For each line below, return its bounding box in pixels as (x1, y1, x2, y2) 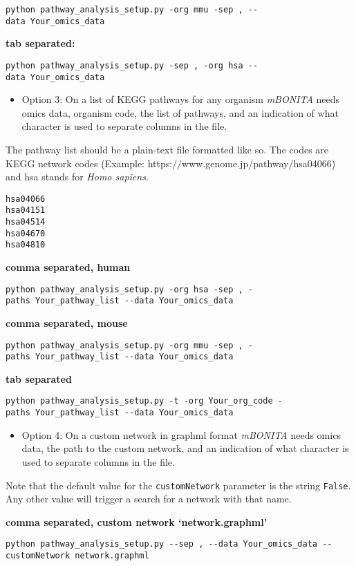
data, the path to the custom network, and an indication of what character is (21, 441, 349, 455)
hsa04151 (6, 205, 46, 216)
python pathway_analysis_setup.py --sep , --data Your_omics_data (6, 539, 318, 549)
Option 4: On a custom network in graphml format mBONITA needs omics (21, 427, 341, 442)
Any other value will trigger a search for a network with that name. (6, 491, 292, 506)
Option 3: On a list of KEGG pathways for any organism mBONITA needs (21, 92, 340, 106)
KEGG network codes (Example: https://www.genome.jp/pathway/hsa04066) (6, 155, 336, 170)
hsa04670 (6, 228, 46, 238)
